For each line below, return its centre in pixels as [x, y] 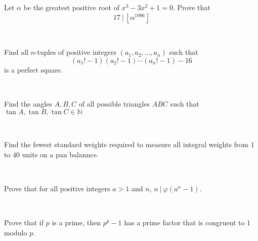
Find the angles [28, 103]
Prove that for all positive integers [57, 188]
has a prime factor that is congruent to [184, 222]
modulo [16, 232]
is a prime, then [76, 222]
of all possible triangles [114, 103]
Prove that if [24, 222]
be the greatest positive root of [71, 7]
